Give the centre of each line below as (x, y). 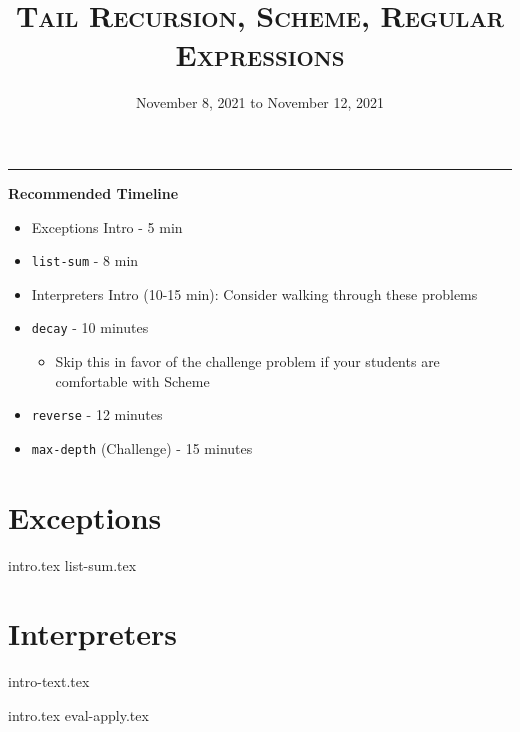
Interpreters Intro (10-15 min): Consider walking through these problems (254, 293)
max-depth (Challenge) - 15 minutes (142, 447)
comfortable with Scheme (132, 380)
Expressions (260, 54)
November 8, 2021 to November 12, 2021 (260, 102)
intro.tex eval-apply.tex (78, 714)
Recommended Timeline (93, 192)
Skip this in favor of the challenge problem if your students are (247, 361)
